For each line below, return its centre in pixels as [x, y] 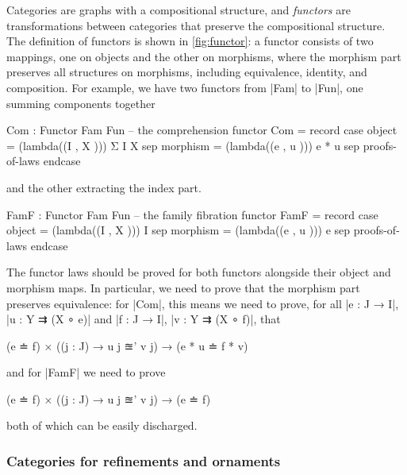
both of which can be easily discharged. [102, 425]
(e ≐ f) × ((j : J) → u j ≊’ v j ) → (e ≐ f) [109, 398]
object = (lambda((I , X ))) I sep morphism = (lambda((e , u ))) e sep [179, 230]
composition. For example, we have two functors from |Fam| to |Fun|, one [185, 87]
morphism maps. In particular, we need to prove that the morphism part [183, 287]
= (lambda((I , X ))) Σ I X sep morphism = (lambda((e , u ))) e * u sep [183, 145]
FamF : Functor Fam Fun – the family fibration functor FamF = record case [192, 214]
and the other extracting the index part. [104, 187]
